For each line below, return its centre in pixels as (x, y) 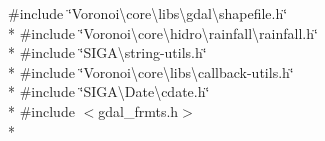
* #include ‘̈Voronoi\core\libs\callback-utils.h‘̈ (151, 71)
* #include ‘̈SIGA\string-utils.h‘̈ (107, 52)
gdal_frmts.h (138, 110)
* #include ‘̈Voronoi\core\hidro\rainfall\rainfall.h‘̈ (163, 32)
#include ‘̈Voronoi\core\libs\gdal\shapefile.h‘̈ (148, 13)
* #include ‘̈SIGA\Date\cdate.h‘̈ (109, 91)
